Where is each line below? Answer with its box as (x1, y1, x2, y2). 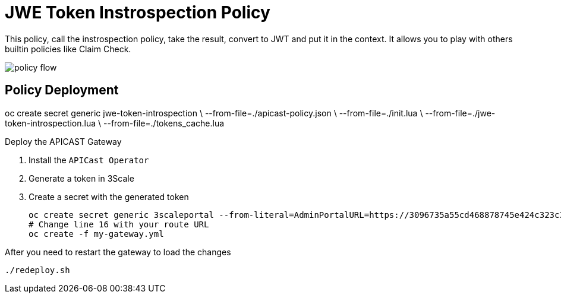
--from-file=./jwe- (425, 107, 496, 118)
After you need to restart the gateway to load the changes (5, 246, 231, 257)
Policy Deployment (5, 83, 119, 98)
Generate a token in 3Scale (29, 173, 134, 183)
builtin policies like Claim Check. (5, 43, 131, 54)
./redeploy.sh (5, 265, 70, 275)
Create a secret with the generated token (29, 191, 189, 202)
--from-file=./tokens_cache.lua (103, 118, 225, 128)
